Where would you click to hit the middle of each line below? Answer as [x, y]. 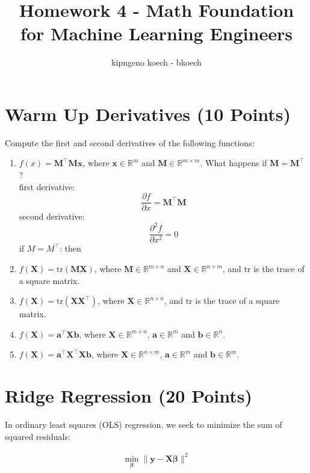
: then [70, 248]
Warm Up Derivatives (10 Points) [148, 113]
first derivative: [47, 186]
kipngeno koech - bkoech [157, 62]
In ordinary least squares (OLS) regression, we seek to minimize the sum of [144, 425]
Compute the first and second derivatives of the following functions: [130, 142]
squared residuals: [38, 436]
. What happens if [234, 163]
